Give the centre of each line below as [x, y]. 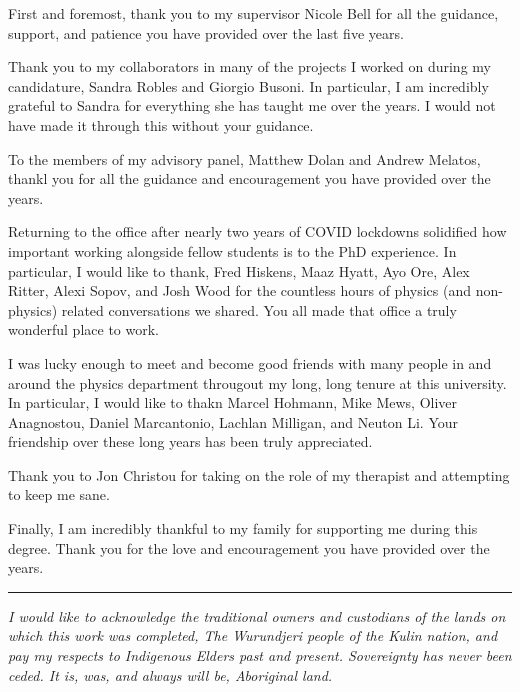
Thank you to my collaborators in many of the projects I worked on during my [249, 66]
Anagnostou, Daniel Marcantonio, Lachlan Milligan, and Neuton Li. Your [233, 421]
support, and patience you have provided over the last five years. [206, 32]
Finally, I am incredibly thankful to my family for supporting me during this [243, 528]
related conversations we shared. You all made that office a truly [259, 309]
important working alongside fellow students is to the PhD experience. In [232, 250]
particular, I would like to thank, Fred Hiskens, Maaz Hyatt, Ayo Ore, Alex [239, 270]
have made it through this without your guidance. [161, 124]
